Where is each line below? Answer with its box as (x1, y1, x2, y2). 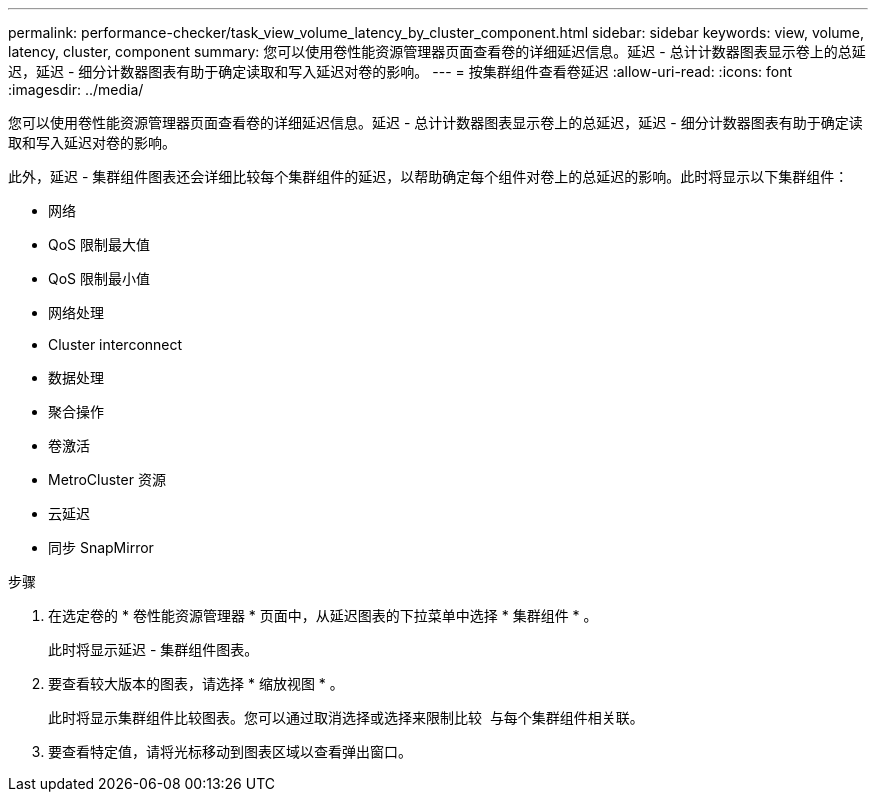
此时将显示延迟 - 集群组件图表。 (48, 641, 259, 658)
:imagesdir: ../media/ (8, 81, 144, 98)
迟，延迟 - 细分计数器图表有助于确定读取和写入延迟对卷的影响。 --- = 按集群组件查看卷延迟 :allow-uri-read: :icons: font (8, 63, 793, 80)
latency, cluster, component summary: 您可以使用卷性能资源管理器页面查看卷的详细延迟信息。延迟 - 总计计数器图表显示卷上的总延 (8, 43, 866, 60)
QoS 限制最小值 (48, 270, 151, 287)
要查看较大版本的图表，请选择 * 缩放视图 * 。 (48, 675, 344, 692)
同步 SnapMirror (48, 539, 154, 556)
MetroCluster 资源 (48, 471, 166, 488)
